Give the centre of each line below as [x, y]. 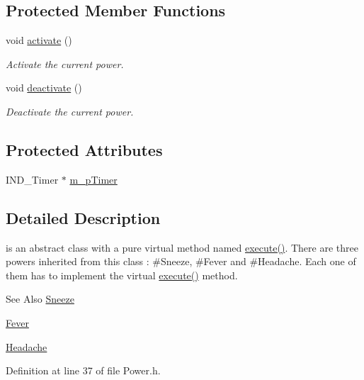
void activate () [39, 40]
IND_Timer [32, 179]
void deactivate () [44, 88]
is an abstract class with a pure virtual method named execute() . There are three [182, 247]
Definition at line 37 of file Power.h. [83, 370]
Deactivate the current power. [70, 111]
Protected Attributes [84, 149]
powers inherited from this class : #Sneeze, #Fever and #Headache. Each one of [181, 261]
